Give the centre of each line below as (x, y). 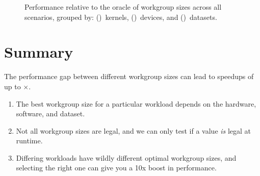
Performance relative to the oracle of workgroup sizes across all (123, 7)
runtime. (29, 141)
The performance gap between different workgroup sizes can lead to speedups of (129, 76)
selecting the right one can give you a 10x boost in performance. (116, 168)
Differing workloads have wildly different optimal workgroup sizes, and (126, 157)
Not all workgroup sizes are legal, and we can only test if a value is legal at (134, 130)
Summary (39, 52)
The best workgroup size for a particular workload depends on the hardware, (136, 103)
